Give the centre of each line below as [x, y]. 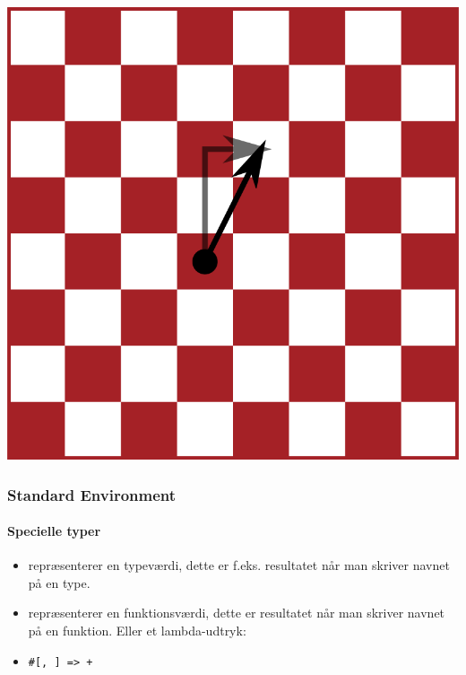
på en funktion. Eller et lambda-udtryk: [137, 631]
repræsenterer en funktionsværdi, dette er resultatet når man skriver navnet [237, 613]
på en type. [59, 582]
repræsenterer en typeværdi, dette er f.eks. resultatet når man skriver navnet [239, 565]
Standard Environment [92, 494]
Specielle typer [54, 531]
